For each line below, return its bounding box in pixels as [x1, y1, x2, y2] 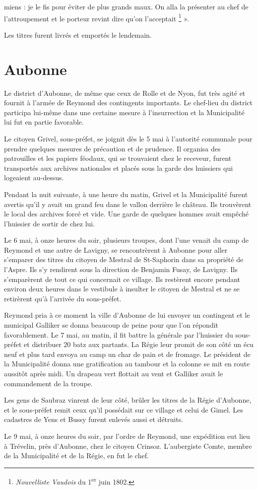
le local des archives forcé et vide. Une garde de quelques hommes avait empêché [4, 209, 249, 219]
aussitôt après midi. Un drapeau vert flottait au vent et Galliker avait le [4, 368, 223, 378]
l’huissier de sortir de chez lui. [4, 218, 95, 228]
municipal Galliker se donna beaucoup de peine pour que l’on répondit [4, 320, 219, 330]
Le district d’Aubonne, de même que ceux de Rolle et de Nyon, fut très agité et [4, 87, 246, 98]
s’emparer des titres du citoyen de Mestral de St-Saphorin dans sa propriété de [4, 254, 244, 265]
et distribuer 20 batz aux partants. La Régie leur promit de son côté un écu [24, 339, 254, 350]
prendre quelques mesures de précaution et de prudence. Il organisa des [4, 143, 221, 153]
